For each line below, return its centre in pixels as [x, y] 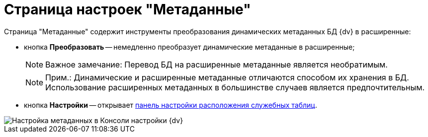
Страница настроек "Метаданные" [128, 9]
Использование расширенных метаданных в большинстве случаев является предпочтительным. [235, 87]
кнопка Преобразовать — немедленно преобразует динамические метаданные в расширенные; [189, 47]
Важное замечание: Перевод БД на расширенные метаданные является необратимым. [216, 64]
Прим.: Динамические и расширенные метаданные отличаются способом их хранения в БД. [227, 77]
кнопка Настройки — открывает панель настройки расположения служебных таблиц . [171, 105]
